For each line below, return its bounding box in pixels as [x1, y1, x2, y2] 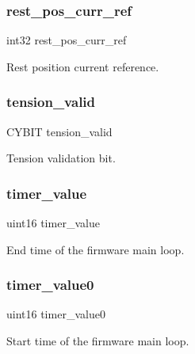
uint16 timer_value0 [6, 306, 105, 322]
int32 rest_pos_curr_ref [6, 32, 127, 48]
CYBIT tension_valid [6, 123, 113, 139]
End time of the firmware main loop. [6, 241, 185, 257]
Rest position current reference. [6, 58, 159, 74]
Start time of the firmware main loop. [6, 333, 189, 349]
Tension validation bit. [6, 150, 116, 166]
